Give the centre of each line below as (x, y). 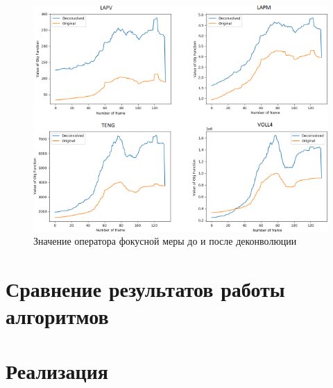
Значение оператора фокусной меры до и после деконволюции (165, 241)
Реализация (57, 370)
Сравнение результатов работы (145, 289)
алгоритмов (57, 316)
